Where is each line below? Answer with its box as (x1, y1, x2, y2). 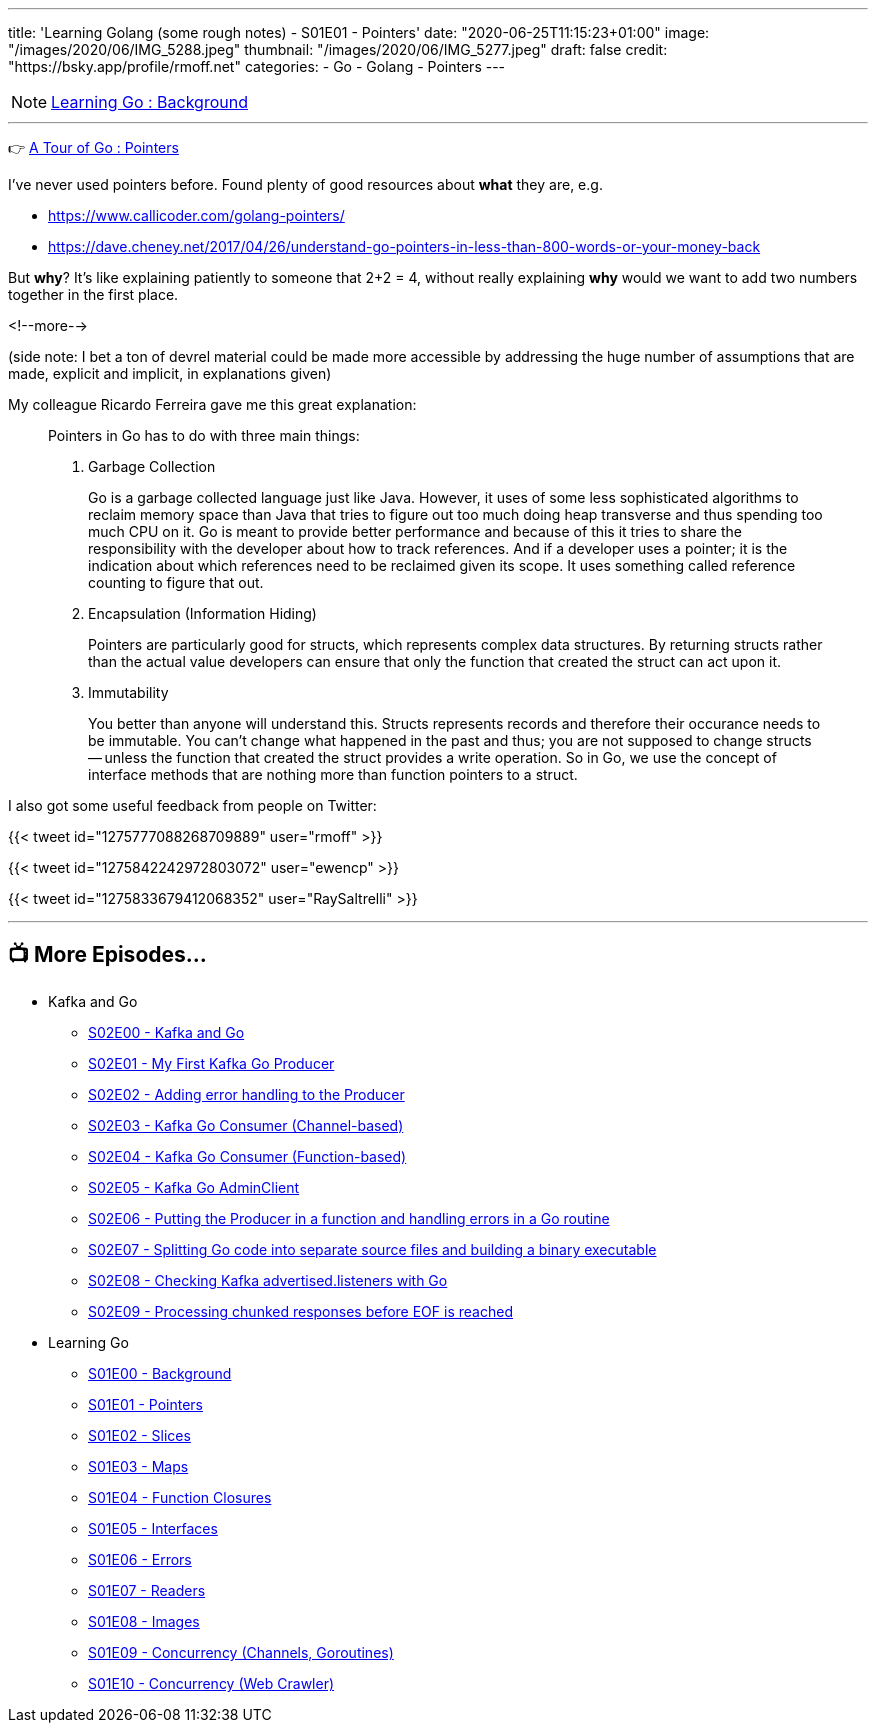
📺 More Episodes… (8, 942, 207, 968)
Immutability (88, 684, 169, 701)
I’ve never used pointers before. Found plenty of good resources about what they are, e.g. (8, 176, 603, 193)
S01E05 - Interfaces (88, 1519, 218, 1537)
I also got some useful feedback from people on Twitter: (8, 797, 377, 814)
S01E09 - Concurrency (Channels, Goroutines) (88, 1643, 394, 1661)
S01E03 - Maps (88, 1457, 189, 1475)
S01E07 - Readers (88, 1581, 206, 1599)
